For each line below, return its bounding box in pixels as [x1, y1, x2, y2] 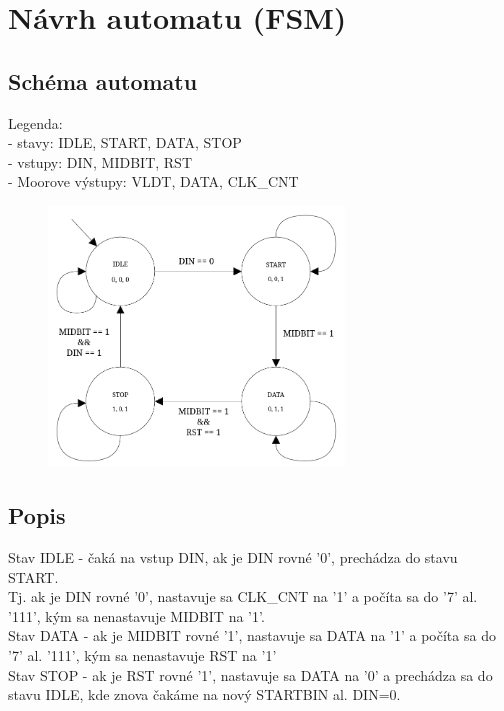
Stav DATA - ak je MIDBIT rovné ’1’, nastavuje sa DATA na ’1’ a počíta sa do [8, 625, 496, 646]
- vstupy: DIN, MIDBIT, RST [8, 151, 193, 172]
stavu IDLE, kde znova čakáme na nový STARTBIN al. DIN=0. [8, 684, 401, 705]
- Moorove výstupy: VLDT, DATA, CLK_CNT [8, 171, 299, 192]
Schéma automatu [8, 65, 198, 96]
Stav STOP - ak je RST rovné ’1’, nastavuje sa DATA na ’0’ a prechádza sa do [8, 664, 493, 685]
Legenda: [8, 112, 63, 133]
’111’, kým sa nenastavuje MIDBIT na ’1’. [8, 605, 265, 626]
